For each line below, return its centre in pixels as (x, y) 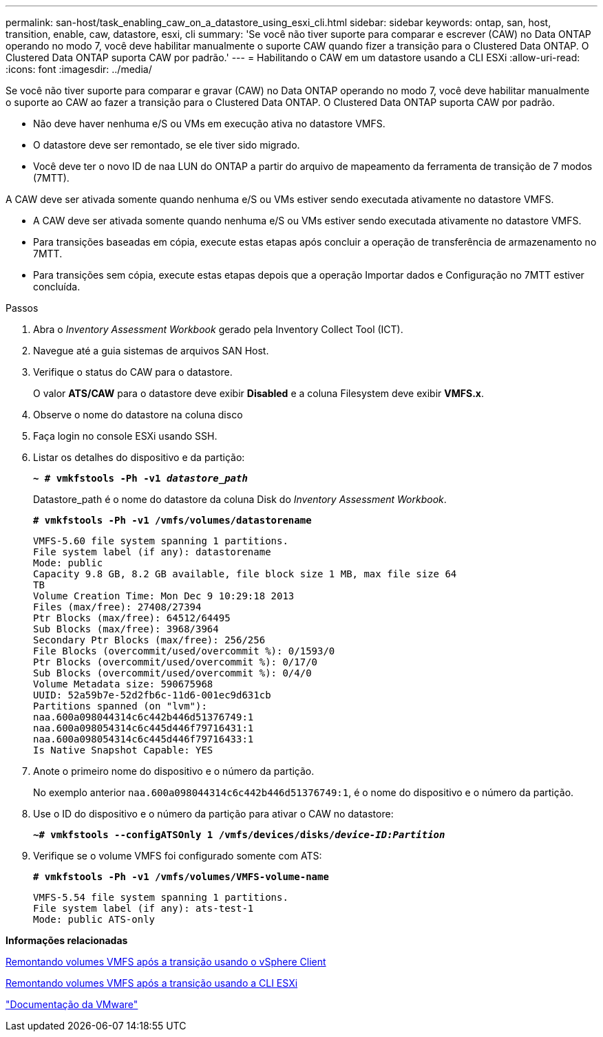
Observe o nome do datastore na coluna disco (138, 415)
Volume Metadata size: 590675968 (123, 684)
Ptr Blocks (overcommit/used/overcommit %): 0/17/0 (176, 662)
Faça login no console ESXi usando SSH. (125, 436)
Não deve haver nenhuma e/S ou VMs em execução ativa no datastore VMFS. (209, 124)
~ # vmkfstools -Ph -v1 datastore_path (140, 478)
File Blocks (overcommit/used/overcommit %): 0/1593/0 (184, 651)
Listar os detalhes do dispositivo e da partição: (139, 457)
